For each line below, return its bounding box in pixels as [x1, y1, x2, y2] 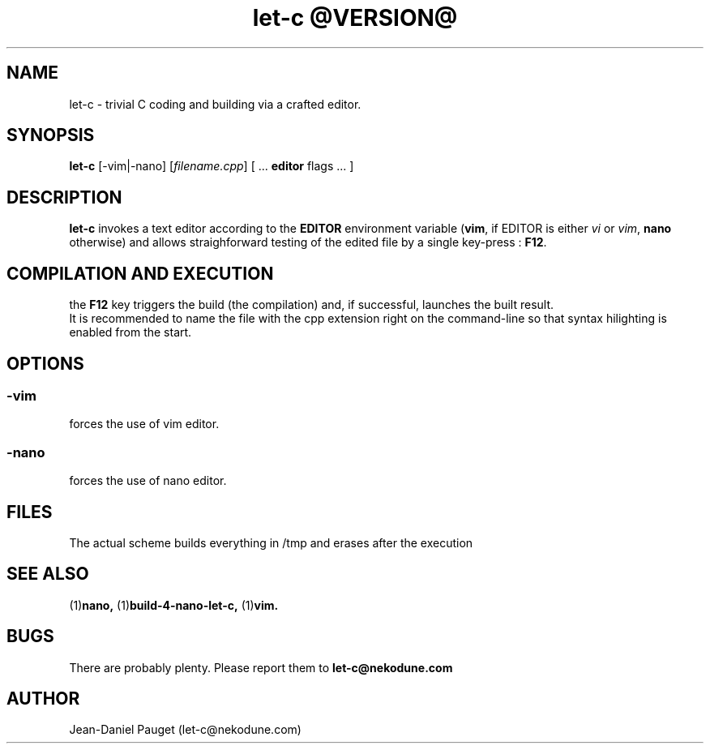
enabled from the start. [69, 325, 192, 340]
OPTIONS [6, 353, 84, 374]
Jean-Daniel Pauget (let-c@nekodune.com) [69, 722, 302, 737]
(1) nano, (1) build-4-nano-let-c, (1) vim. [69, 598, 279, 612]
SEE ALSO [6, 564, 89, 585]
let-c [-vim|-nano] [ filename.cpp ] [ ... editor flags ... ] [69, 159, 354, 174]
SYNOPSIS [6, 125, 95, 146]
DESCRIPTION [6, 186, 122, 208]
